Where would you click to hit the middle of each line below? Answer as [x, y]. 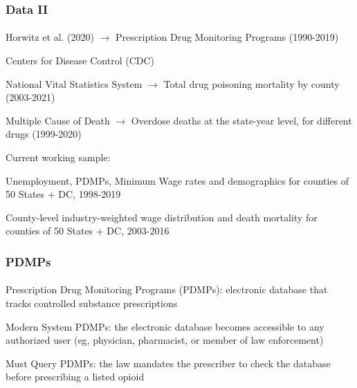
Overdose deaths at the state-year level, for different [241, 120]
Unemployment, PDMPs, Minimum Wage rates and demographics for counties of [177, 180]
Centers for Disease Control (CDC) [80, 61]
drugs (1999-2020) [44, 134]
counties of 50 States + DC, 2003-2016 [88, 231]
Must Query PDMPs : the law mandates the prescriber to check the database [168, 363]
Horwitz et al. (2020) [50, 37]
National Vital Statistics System [74, 83]
